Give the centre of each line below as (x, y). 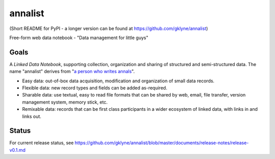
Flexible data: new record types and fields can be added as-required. (95, 88)
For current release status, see (42, 143)
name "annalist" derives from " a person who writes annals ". (72, 72)
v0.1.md (17, 150)
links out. (32, 116)
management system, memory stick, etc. (65, 102)
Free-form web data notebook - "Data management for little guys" (79, 38)
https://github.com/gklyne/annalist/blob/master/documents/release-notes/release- (162, 143)
